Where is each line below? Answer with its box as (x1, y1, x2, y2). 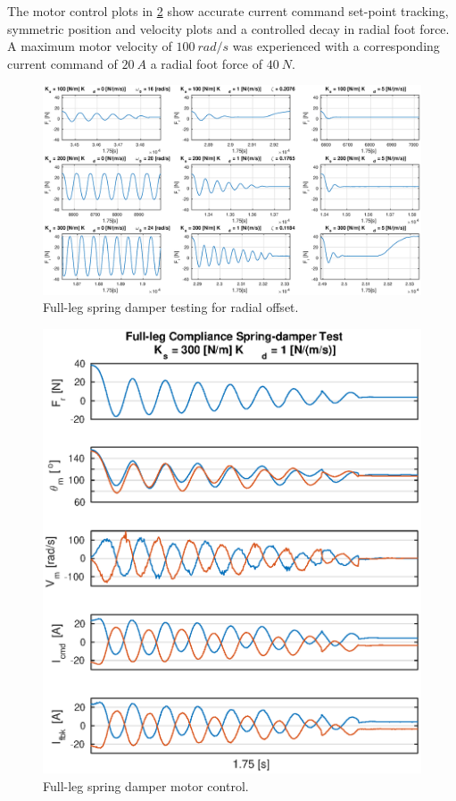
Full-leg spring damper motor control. (43, 776, 249, 795)
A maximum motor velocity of (7, 37, 172, 55)
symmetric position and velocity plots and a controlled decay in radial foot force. (7, 19, 450, 38)
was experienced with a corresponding (232, 37, 440, 55)
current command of (7, 54, 118, 72)
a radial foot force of (150, 54, 262, 72)
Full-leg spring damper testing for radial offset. (43, 298, 299, 316)
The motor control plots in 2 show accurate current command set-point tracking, (7, 2, 449, 20)
